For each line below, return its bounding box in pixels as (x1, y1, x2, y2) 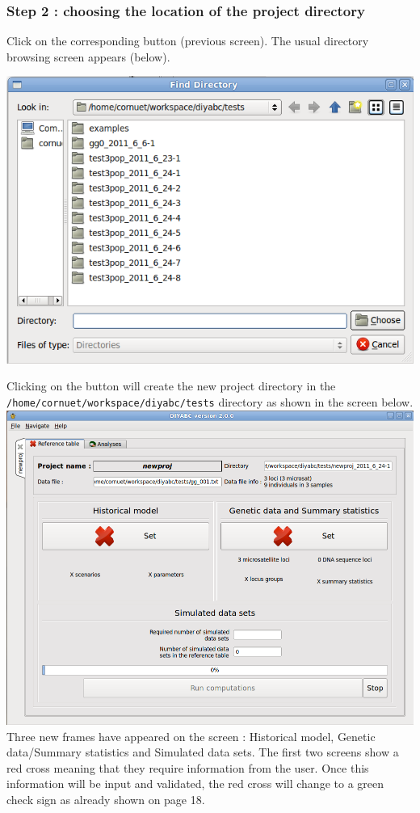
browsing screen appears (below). (6, 48, 170, 65)
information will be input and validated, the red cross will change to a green (6, 775, 384, 792)
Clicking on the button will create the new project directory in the (6, 377, 336, 394)
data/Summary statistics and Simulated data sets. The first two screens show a (6, 743, 399, 760)
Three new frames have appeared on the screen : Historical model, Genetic (6, 727, 376, 744)
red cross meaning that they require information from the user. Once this (6, 759, 369, 776)
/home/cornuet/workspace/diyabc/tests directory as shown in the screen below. (6, 394, 414, 411)
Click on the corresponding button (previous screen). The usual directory (6, 32, 369, 49)
